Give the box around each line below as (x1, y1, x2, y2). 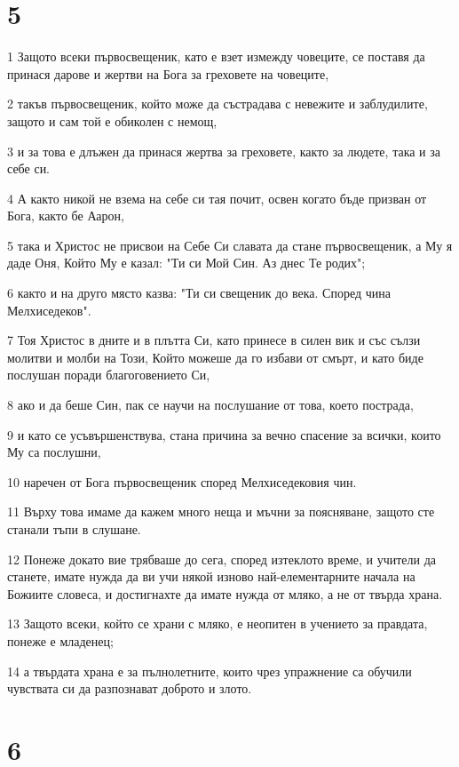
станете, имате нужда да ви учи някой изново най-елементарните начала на (7, 567, 415, 586)
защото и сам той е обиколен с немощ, (7, 111, 218, 130)
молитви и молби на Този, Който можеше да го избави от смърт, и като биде (7, 348, 423, 366)
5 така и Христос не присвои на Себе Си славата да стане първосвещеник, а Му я (7, 236, 453, 254)
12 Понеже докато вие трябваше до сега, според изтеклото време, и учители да (7, 549, 437, 568)
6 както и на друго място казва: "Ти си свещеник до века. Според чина (7, 284, 391, 302)
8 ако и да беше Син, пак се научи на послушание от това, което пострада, (7, 395, 414, 414)
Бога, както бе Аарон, (7, 206, 124, 225)
